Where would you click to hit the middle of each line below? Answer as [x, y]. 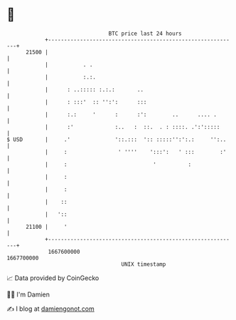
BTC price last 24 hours [145, 33]
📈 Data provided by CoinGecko [53, 278]
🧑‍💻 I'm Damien [28, 294]
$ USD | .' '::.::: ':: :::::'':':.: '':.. [117, 139]
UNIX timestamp [144, 264]
